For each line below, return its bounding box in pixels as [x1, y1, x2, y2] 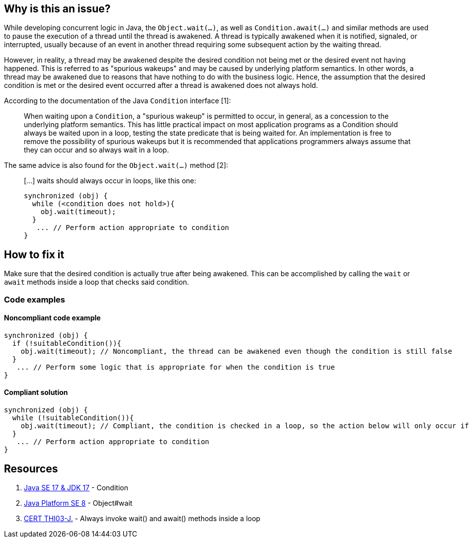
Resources [4, 462, 58, 475]
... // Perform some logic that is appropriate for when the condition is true [16, 363, 335, 371]
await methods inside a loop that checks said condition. [4, 278, 189, 287]
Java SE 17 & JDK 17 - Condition [24, 483, 128, 492]
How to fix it [4, 248, 65, 261]
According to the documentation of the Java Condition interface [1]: [4, 96, 231, 105]
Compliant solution [4, 388, 68, 397]
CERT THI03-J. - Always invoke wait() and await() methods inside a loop [24, 514, 260, 523]
